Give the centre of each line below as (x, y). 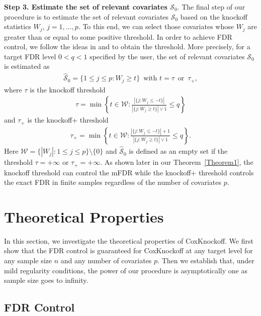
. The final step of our (211, 7)
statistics (18, 26)
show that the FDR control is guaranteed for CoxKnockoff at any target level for (128, 250)
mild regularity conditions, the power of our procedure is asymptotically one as (126, 270)
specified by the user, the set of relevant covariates (167, 56)
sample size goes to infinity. (46, 280)
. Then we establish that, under (206, 260)
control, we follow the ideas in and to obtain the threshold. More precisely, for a (127, 46)
